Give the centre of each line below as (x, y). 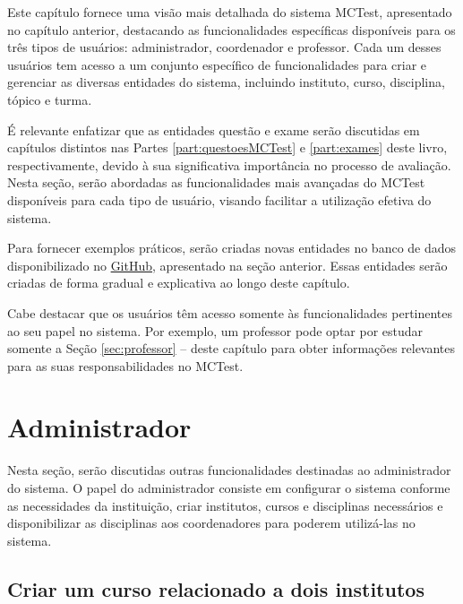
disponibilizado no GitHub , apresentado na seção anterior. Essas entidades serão (227, 265)
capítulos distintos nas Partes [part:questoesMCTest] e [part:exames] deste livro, (227, 147)
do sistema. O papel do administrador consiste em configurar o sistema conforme (229, 488)
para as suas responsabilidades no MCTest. (125, 365)
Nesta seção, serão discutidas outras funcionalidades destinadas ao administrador (229, 470)
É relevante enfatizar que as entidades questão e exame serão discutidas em (214, 129)
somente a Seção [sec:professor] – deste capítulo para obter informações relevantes (231, 348)
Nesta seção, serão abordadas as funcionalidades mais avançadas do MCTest (216, 182)
